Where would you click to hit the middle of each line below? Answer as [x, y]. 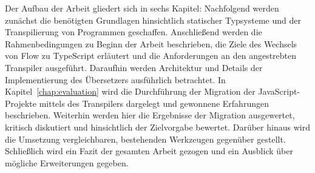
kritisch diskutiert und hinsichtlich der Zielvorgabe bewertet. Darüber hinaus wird [157, 127]
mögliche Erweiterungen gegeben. [67, 162]
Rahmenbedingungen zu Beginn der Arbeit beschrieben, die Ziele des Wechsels [151, 43]
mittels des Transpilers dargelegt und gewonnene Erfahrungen [154, 103]
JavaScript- [279, 91]
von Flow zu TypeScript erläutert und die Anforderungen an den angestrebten [151, 56]
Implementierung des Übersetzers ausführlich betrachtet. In [115, 79]
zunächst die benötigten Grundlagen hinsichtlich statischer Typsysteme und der [153, 20]
